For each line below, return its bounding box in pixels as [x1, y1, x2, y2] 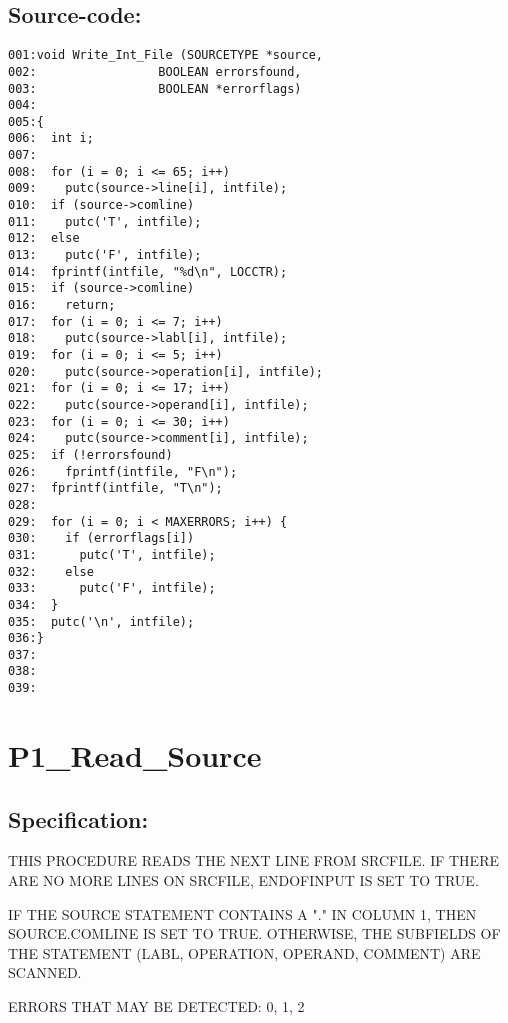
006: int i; [8, 131, 94, 146]
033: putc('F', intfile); [8, 581, 216, 596]
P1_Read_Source [8, 734, 262, 775]
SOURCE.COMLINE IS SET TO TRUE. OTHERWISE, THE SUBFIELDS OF [8, 923, 501, 944]
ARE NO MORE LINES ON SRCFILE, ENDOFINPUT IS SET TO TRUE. [8, 869, 479, 890]
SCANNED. [8, 962, 82, 983]
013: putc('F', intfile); [8, 248, 202, 263]
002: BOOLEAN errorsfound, [8, 64, 302, 79]
